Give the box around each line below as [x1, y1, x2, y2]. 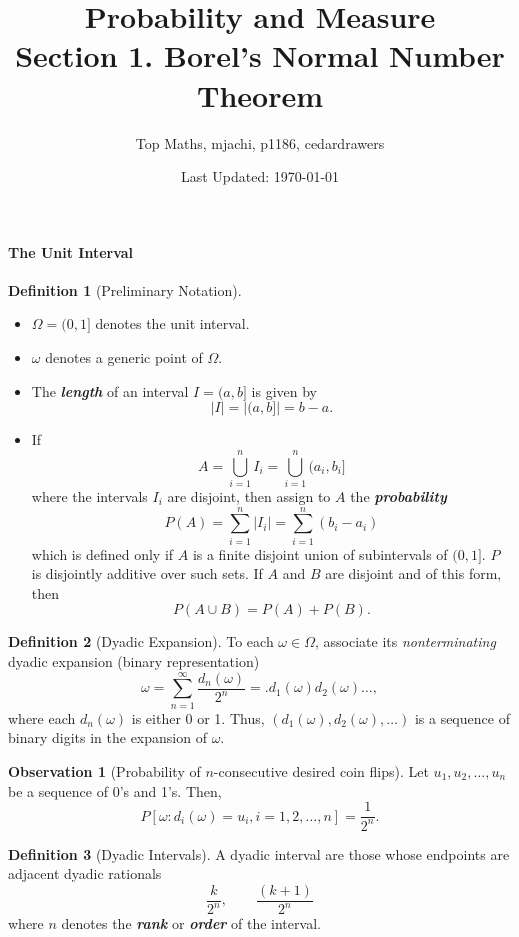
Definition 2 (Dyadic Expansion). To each [8, 631, 274, 652]
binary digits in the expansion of [8, 727, 207, 748]
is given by [251, 380, 317, 401]
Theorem [196, 74, 323, 115]
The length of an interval [31, 380, 189, 401]
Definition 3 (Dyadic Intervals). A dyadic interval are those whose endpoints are [8, 843, 510, 864]
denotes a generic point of [45, 347, 203, 368]
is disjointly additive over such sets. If [31, 563, 263, 584]
